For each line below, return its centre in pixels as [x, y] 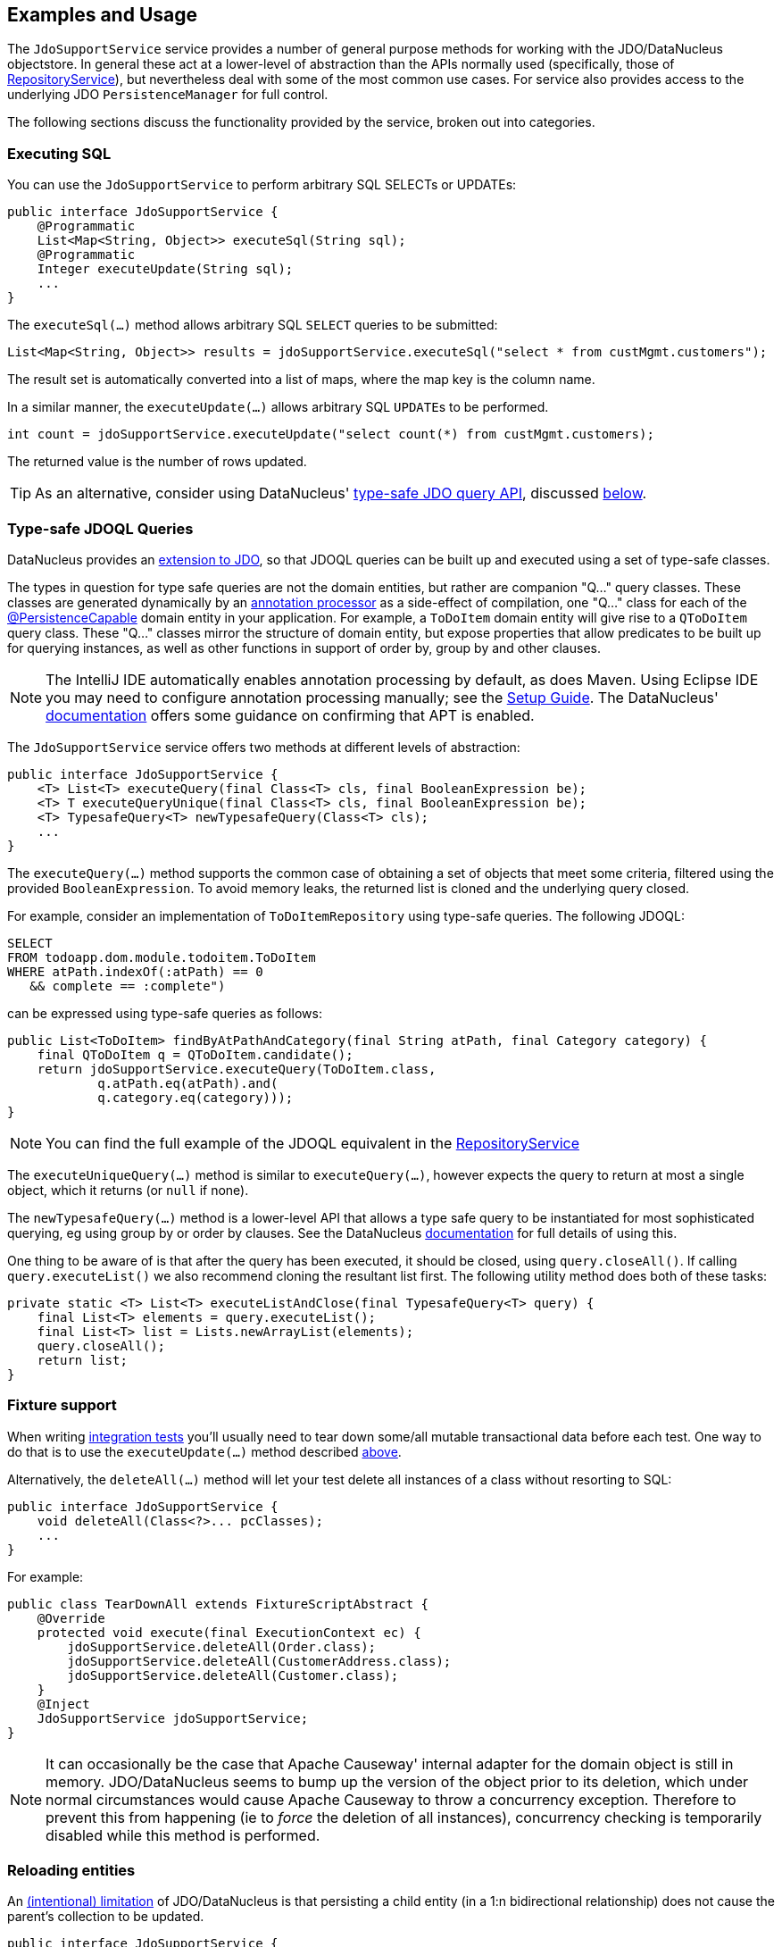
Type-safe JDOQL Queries [100, 528]
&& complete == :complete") [128, 986]
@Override [71, 1618]
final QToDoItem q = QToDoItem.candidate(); [195, 1054]
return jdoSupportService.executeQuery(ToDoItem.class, [237, 1069]
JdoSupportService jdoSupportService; [173, 1718]
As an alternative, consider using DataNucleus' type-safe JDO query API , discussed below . [341, 493]
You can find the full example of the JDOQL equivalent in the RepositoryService [312, 1143]
